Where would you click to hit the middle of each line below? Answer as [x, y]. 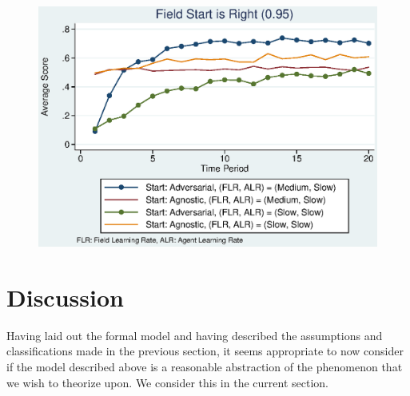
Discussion [65, 297]
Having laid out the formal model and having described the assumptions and [195, 335]
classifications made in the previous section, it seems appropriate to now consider [205, 351]
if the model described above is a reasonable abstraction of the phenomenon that [205, 366]
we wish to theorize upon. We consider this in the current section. [167, 382]
